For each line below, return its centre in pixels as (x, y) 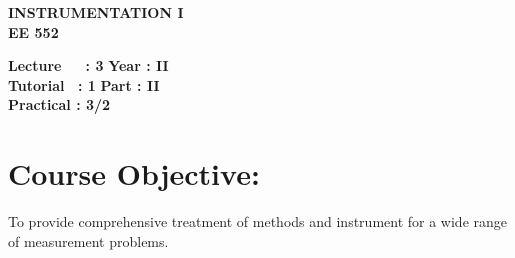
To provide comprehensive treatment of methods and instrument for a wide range (258, 221)
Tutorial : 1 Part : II (84, 84)
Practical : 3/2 (59, 104)
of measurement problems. (88, 240)
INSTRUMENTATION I (96, 12)
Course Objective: (134, 173)
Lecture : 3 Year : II (88, 65)
